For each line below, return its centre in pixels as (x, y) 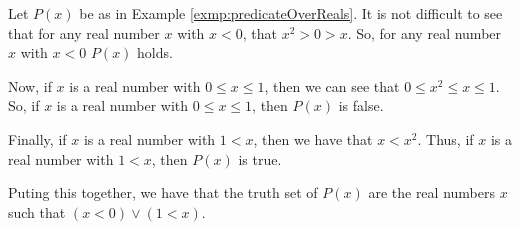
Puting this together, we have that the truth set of (163, 192)
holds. (155, 52)
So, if (24, 105)
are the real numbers (431, 192)
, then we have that (313, 138)
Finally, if (37, 138)
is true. (260, 158)
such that (37, 211)
